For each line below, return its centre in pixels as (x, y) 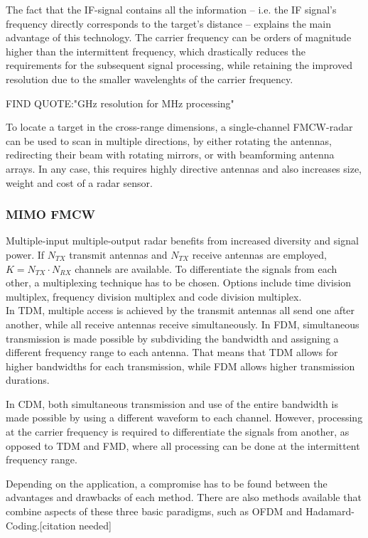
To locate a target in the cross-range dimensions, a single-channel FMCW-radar (179, 127)
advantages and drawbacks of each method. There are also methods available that (184, 497)
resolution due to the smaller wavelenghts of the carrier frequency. (150, 79)
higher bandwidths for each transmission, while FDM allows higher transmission (180, 366)
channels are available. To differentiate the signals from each (206, 268)
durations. (28, 380)
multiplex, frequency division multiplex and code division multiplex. (154, 296)
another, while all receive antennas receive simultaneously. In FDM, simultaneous (183, 324)
